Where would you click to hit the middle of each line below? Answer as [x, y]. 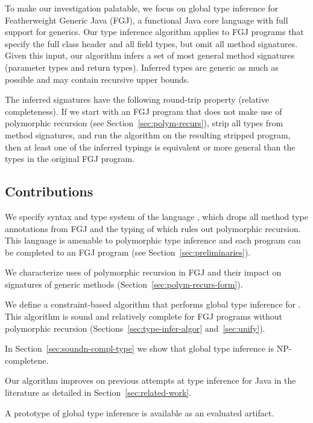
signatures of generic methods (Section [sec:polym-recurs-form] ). [124, 284]
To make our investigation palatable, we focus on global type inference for [141, 8]
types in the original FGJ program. [70, 159]
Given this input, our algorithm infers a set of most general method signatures [150, 55]
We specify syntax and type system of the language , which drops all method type [156, 216]
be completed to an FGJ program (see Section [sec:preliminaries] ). [128, 252]
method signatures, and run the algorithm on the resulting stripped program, [148, 134]
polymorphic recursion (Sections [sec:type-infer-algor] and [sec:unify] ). [135, 328]
